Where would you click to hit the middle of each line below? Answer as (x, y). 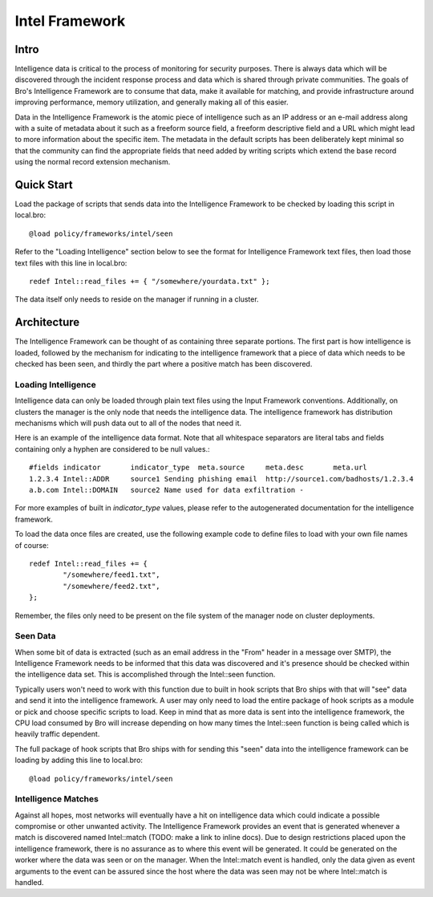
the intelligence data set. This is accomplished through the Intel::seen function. (145, 675)
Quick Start (44, 185)
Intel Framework (70, 21)
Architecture (47, 322)
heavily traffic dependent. (57, 734)
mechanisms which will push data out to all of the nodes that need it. (128, 423)
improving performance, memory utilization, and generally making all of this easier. (152, 102)
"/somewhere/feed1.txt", (111, 575)
